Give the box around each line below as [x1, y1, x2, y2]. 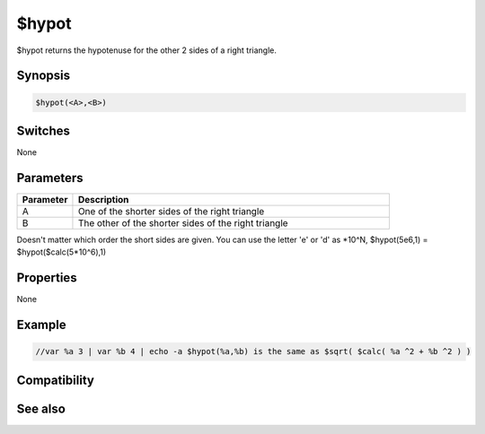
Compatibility [16, 372, 94, 387]
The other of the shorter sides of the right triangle [77, 216, 288, 229]
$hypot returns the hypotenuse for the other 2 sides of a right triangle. [16, 45, 278, 56]
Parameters [16, 170, 84, 186]
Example [16, 317, 66, 333]
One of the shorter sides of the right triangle [77, 204, 265, 217]
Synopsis [16, 68, 71, 83]
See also [16, 401, 66, 416]
